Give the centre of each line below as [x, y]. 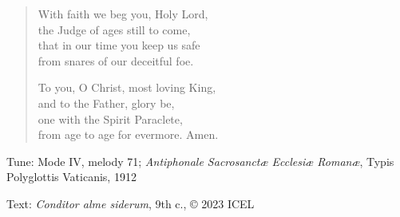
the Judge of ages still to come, [114, 29]
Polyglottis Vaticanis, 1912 [71, 177]
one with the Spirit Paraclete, [110, 118]
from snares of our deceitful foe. [116, 60]
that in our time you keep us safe [119, 45]
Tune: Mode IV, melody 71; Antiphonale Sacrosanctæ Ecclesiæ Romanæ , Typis [200, 161]
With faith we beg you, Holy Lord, [123, 14]
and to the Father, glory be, [106, 103]
